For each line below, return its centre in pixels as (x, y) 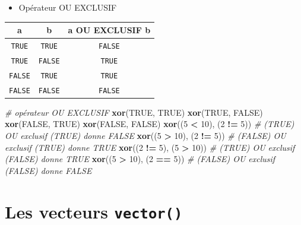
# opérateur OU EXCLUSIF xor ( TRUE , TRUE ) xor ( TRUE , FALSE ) (134, 112)
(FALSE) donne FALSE (48, 170)
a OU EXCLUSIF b (109, 30)
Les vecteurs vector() (94, 211)
